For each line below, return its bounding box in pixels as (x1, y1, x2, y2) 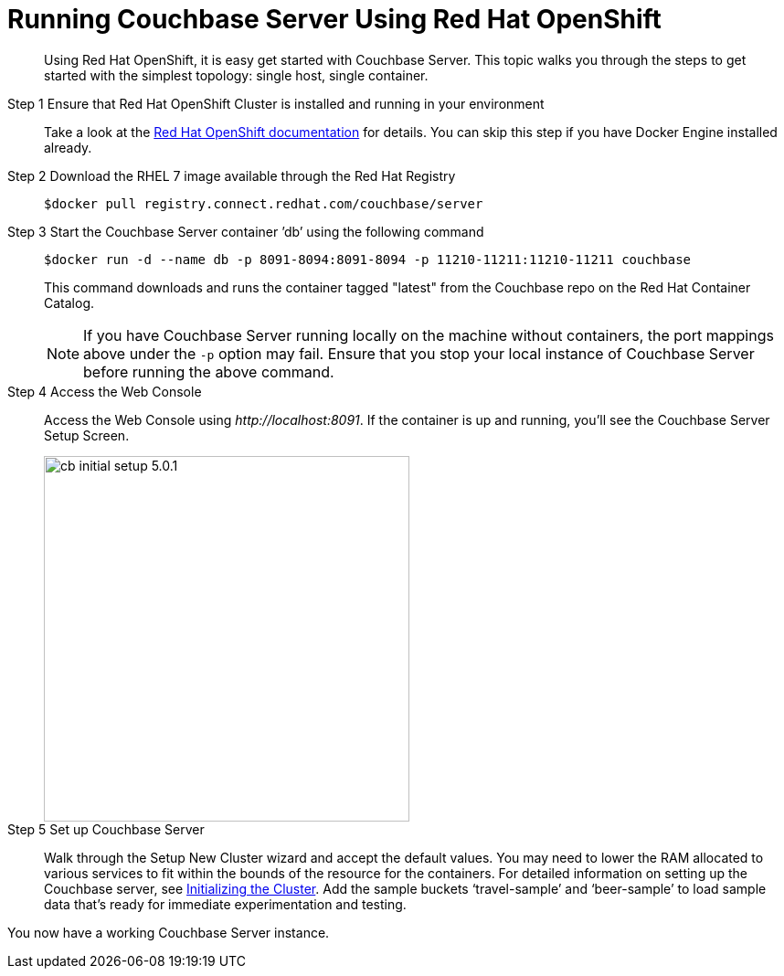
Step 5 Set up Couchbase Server (7, 821, 205, 837)
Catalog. (44, 294, 95, 311)
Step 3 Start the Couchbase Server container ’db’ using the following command (7, 223, 484, 239)
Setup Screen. (44, 427, 130, 443)
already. (44, 139, 92, 155)
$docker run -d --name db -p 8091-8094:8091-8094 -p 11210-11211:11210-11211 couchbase (44, 251, 692, 267)
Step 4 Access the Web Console (7, 383, 202, 399)
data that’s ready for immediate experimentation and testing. (44, 896, 407, 912)
